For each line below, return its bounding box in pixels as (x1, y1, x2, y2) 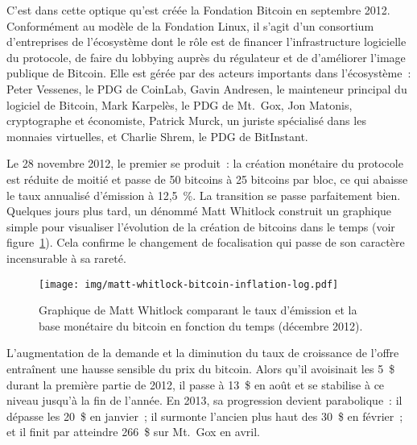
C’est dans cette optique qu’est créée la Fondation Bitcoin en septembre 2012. (6, 2, 390, 18)
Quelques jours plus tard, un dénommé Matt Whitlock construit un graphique (6, 202, 392, 219)
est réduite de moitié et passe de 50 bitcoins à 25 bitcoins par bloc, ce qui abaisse (6, 170, 408, 187)
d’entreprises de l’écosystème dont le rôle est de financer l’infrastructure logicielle (6, 33, 407, 50)
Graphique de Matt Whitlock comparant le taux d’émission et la (39, 302, 357, 318)
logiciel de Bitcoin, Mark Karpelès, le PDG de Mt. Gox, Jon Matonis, (6, 96, 353, 113)
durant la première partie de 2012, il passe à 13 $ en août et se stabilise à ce (6, 376, 385, 393)
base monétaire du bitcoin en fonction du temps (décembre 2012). (39, 317, 363, 334)
